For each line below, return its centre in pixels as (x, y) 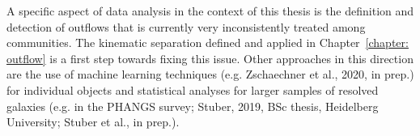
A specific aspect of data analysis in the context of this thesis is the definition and (210, 11)
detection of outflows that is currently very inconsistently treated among (186, 26)
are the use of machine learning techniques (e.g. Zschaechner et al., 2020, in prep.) (210, 74)
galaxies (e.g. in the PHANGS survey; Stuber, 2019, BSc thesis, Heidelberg (193, 106)
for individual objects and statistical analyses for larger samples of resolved (193, 89)
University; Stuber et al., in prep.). (93, 122)
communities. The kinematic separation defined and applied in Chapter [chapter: (208, 42)
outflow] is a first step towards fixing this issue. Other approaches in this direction (210, 58)
